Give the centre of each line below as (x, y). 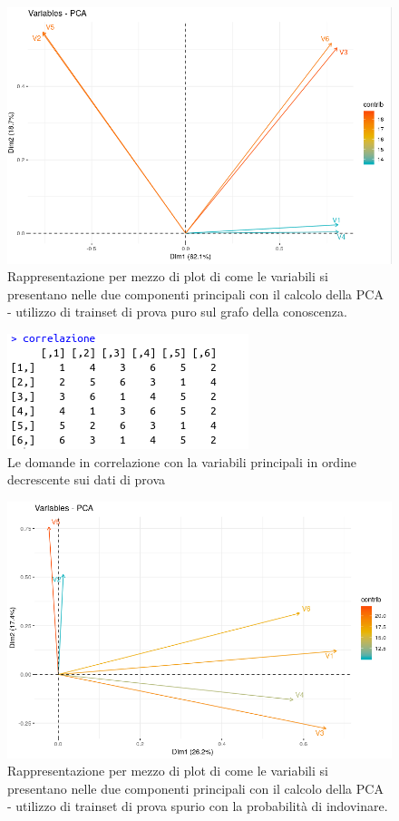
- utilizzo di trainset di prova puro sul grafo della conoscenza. (177, 312)
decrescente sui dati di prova (87, 479)
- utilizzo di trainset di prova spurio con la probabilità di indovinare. (198, 806)
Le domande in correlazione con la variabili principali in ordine (182, 461)
